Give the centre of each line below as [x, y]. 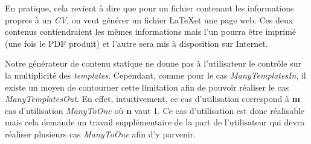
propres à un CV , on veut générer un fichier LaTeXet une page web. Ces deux [149, 19]
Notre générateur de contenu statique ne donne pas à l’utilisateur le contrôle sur [153, 63]
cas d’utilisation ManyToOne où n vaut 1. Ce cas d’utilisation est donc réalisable [155, 110]
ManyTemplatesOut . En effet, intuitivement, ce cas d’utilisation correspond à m [152, 99]
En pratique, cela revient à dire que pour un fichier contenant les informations [149, 8]
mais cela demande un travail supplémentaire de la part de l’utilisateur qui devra [155, 122]
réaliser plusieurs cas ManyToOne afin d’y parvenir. [101, 133]
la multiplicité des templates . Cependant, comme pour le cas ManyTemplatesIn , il [155, 75]
